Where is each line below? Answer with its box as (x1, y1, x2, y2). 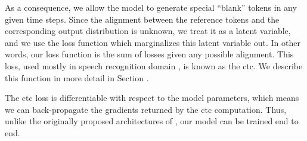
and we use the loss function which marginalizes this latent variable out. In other (5, 36, 300, 48)
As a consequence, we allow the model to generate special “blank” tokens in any (5, 1, 297, 13)
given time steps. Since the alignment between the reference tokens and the (5, 13, 280, 25)
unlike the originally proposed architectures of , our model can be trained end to (5, 115, 299, 127)
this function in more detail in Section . (5, 71, 149, 84)
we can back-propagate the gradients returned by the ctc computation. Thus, (5, 103, 287, 115)
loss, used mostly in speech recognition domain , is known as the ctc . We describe (5, 59, 303, 72)
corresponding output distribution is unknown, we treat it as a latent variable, (5, 24, 291, 37)
